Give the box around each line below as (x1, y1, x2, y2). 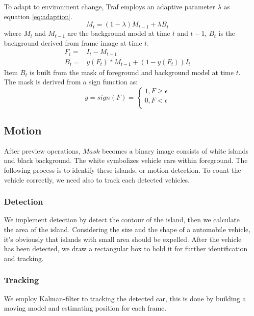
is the (218, 28, 235, 38)
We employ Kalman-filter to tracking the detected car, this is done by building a (4, 293, 246, 303)
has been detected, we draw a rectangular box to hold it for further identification (4, 243, 248, 254)
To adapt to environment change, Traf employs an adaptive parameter (4, 1, 215, 11)
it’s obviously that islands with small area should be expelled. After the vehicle (4, 234, 242, 244)
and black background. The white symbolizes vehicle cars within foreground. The (4, 155, 248, 165)
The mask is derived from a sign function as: (4, 77, 138, 87)
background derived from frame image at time (4, 37, 142, 48)
